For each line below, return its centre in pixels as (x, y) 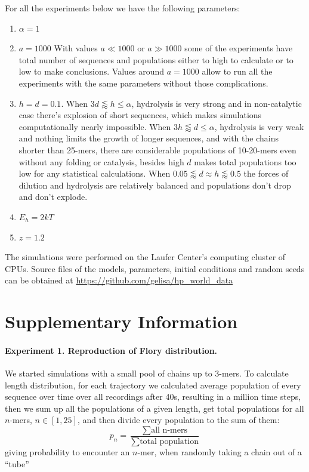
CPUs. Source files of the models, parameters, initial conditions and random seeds (155, 268)
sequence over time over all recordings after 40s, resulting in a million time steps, (153, 397)
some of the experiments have (239, 48)
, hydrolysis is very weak (259, 126)
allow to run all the (237, 71)
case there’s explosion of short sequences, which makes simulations (140, 115)
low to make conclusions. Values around (92, 71)
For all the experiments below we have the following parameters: (123, 8)
